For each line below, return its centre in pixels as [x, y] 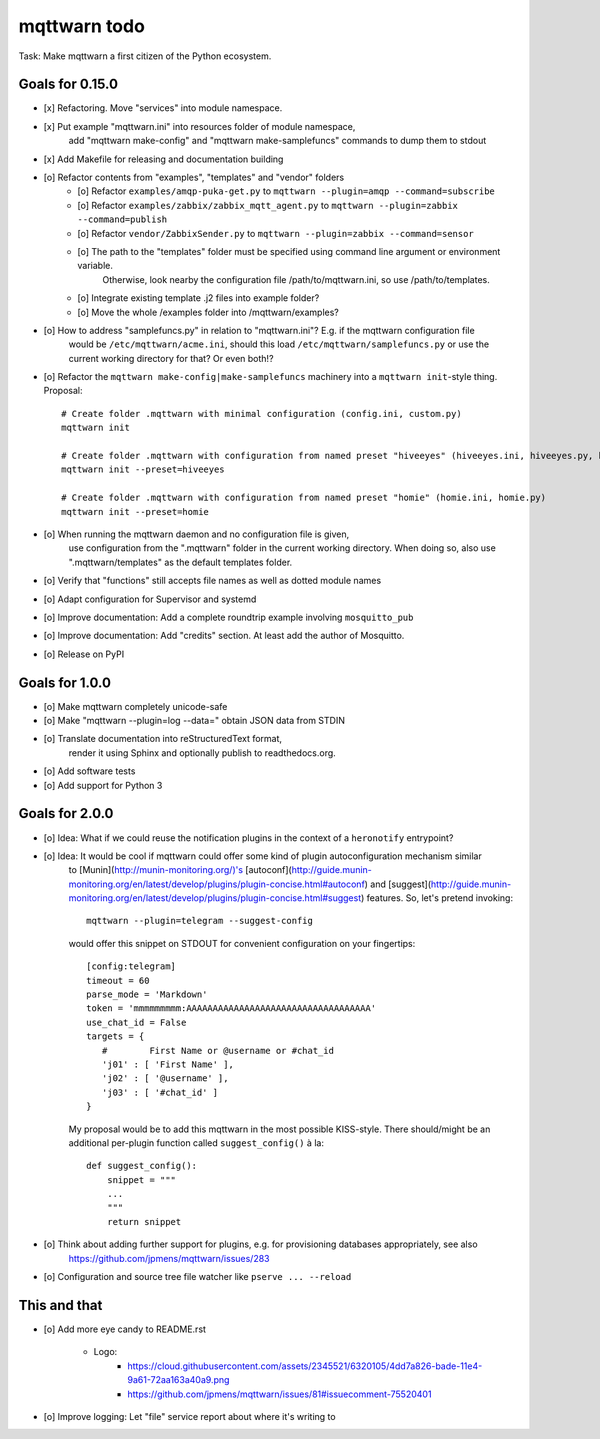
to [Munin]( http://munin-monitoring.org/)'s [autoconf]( [180, 870]
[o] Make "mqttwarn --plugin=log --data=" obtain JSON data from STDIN [194, 721]
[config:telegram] [131, 966]
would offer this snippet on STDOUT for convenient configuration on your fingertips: [242, 943]
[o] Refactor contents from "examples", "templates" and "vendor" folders [194, 177]
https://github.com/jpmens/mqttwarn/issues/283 [169, 1258]
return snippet [144, 1221]
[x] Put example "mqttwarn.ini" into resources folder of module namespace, [199, 126]
